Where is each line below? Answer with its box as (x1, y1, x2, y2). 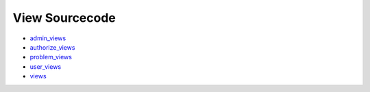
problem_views (29, 53, 72, 61)
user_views (29, 62, 62, 71)
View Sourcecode (12, 10, 116, 25)
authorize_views (29, 43, 75, 51)
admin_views (29, 34, 66, 42)
